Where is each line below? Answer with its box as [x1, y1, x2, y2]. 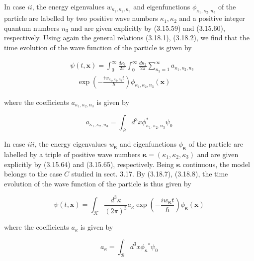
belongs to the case [4, 169, 62, 179]
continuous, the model [182, 159, 250, 169]
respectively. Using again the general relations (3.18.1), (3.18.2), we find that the [4, 32, 250, 43]
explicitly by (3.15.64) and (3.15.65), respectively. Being [4, 159, 174, 169]
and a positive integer [179, 13, 245, 23]
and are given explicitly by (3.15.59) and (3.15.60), [71, 22, 225, 33]
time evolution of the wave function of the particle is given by [4, 42, 192, 52]
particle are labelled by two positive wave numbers [4, 13, 158, 23]
